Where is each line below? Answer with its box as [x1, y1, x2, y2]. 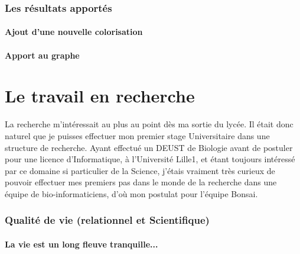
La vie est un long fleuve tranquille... [5, 237, 158, 250]
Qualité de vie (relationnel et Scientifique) [5, 213, 210, 227]
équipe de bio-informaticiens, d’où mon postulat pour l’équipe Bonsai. [5, 187, 258, 200]
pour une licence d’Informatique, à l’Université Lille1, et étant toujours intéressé [5, 153, 295, 165]
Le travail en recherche [5, 83, 195, 108]
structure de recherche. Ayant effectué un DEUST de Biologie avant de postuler [5, 141, 293, 153]
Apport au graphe [5, 49, 80, 61]
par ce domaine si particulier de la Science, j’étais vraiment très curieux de [5, 164, 275, 176]
